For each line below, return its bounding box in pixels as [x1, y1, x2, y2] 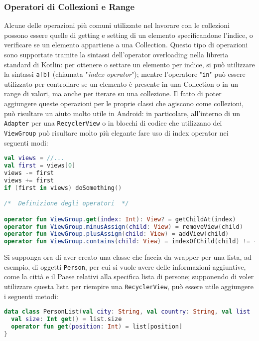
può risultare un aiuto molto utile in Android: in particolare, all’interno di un [4, 108, 241, 118]
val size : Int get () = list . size [11, 316, 122, 323]
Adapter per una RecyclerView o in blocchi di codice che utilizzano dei [4, 118, 222, 128]
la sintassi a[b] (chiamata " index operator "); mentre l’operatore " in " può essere [4, 69, 246, 79]
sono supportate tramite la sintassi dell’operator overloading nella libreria [4, 49, 229, 59]
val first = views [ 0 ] [4, 162, 76, 169]
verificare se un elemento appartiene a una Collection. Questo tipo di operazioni [4, 39, 248, 50]
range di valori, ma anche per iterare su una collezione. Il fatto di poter [4, 88, 222, 99]
